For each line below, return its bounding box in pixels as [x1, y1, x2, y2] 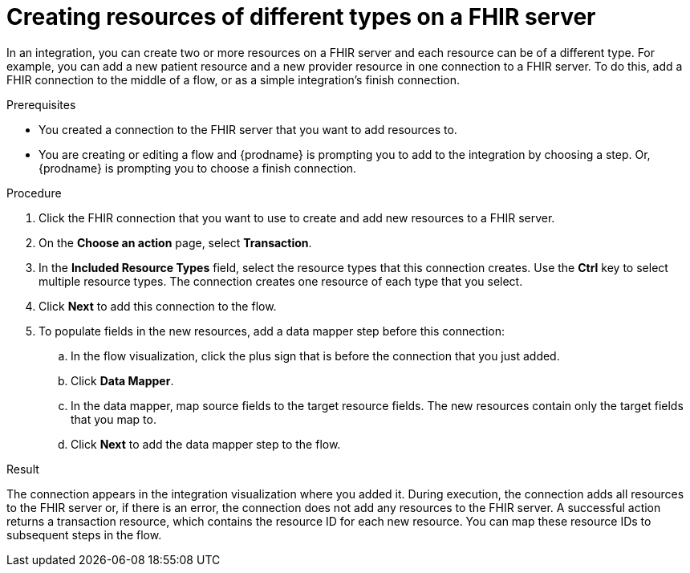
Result [6, 461, 39, 476]
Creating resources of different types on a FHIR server [6, 3, 596, 30]
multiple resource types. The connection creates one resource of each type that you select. [39, 274, 523, 288]
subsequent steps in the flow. [6, 527, 162, 542]
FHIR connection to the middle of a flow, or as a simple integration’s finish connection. [6, 72, 461, 87]
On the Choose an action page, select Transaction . [39, 235, 312, 250]
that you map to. [71, 412, 156, 426]
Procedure [6, 185, 62, 200]
